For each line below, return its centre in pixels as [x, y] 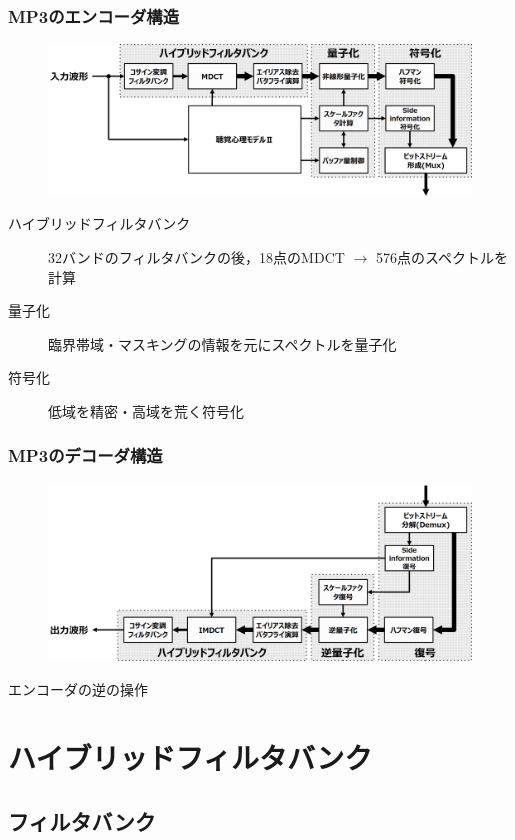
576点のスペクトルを [441, 256]
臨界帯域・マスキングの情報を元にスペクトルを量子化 [222, 343]
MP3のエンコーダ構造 [94, 15]
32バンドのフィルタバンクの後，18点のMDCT [196, 256]
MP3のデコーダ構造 [85, 455]
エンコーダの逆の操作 [78, 688]
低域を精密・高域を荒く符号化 [146, 410]
